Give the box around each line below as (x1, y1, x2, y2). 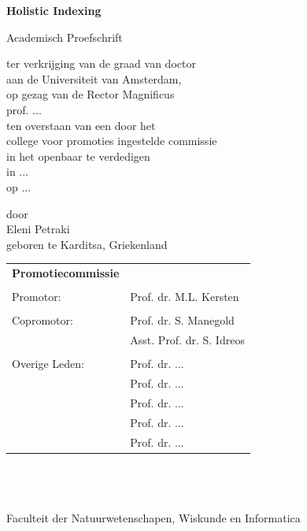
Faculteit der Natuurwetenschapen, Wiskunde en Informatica (6, 510, 301, 526)
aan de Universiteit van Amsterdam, (6, 70, 182, 87)
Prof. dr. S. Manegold (130, 312, 235, 329)
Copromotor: (12, 312, 73, 329)
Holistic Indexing (6, 2, 102, 18)
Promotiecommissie (12, 265, 120, 281)
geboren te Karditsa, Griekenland (6, 236, 168, 252)
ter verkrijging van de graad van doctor (6, 55, 196, 72)
